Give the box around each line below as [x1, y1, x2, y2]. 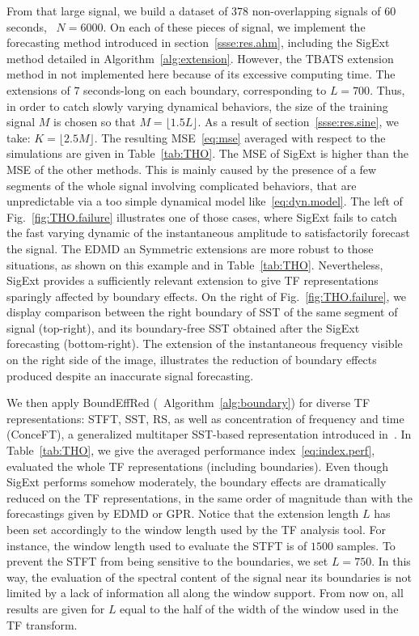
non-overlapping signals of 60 [252, 2, 396, 19]
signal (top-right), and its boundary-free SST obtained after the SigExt [6, 319, 360, 336]
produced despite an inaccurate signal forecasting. [6, 367, 254, 384]
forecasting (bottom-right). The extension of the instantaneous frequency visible [6, 335, 403, 352]
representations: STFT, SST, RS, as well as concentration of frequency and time [6, 409, 404, 426]
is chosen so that [53, 113, 136, 130]
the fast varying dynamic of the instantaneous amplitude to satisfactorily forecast [6, 224, 410, 241]
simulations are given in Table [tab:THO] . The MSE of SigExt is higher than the [6, 145, 408, 162]
